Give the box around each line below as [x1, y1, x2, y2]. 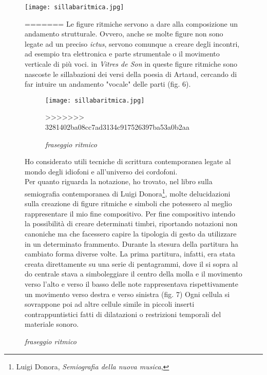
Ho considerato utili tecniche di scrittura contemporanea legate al [25, 156, 231, 167]
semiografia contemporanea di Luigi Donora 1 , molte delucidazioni [25, 187, 231, 199]
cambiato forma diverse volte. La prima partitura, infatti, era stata [25, 248, 236, 259]
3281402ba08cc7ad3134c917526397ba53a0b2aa [45, 122, 189, 132]
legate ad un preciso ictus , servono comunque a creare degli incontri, [25, 38, 240, 49]
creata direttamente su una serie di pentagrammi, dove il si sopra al [25, 258, 238, 269]
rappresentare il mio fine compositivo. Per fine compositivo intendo [25, 208, 236, 219]
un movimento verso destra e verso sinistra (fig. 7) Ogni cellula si [25, 288, 230, 299]
